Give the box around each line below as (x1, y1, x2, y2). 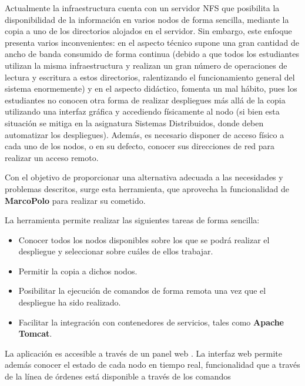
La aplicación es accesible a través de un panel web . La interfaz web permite (5, 347, 282, 359)
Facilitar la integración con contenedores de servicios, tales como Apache (18, 315, 284, 328)
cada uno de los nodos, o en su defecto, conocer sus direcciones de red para (5, 140, 275, 152)
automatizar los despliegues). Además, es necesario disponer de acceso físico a (5, 128, 284, 140)
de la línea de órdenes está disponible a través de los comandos (5, 370, 231, 382)
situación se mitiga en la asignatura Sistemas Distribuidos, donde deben (5, 116, 264, 129)
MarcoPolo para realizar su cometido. (5, 194, 146, 206)
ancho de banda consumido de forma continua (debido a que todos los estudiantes (5, 48, 299, 60)
